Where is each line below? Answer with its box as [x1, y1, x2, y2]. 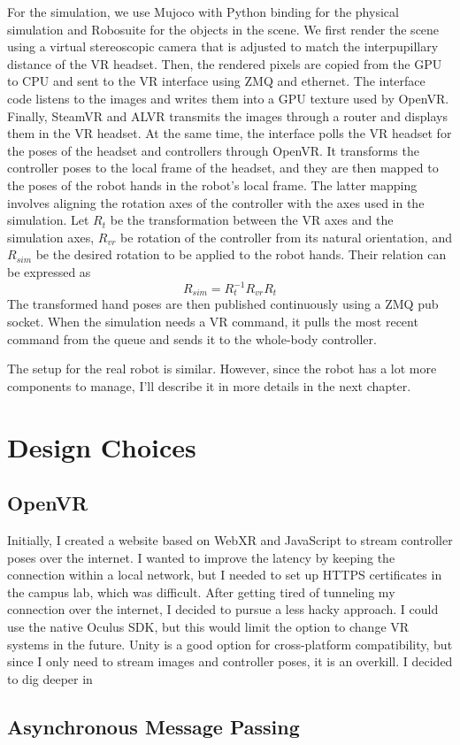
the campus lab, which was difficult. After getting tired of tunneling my [7, 582, 395, 601]
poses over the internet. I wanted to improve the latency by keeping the [7, 548, 395, 566]
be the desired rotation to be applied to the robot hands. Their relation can [35, 245, 447, 264]
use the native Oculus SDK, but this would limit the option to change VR [7, 617, 410, 635]
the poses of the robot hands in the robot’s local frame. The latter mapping [7, 175, 418, 194]
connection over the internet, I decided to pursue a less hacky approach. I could [7, 600, 439, 618]
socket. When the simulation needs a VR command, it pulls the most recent [7, 312, 418, 331]
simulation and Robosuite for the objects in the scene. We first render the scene [7, 19, 440, 38]
